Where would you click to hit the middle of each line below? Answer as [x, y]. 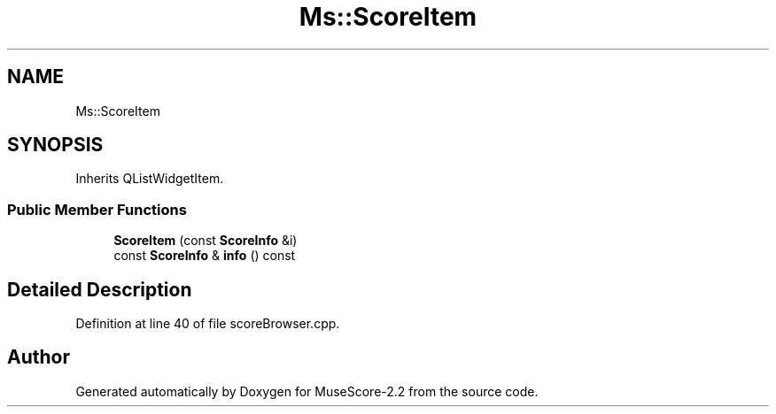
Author [39, 357]
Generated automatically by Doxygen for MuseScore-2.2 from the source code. [307, 391]
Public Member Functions [97, 209]
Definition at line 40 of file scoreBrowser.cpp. [208, 324]
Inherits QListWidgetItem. [150, 179]
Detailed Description [100, 289]
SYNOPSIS [55, 145]
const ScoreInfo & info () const [205, 256]
